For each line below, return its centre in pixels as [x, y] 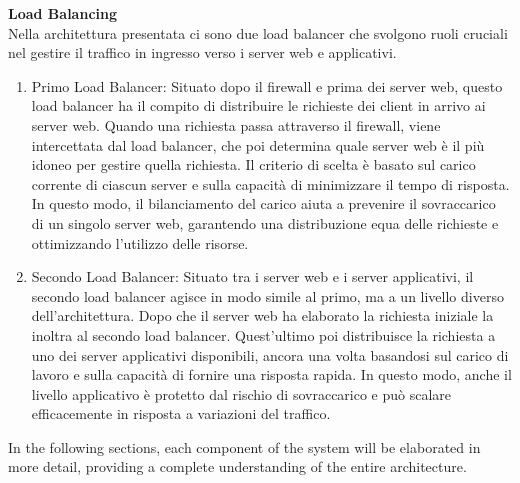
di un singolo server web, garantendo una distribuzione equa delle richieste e [265, 222]
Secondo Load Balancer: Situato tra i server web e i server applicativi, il [252, 276]
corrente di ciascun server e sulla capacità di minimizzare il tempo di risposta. [270, 183]
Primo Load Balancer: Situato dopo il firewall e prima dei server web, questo [267, 85]
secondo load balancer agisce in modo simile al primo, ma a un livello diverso [267, 295]
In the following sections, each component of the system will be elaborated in [244, 446]
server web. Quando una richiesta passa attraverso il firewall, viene [236, 124]
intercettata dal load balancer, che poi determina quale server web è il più [258, 144]
